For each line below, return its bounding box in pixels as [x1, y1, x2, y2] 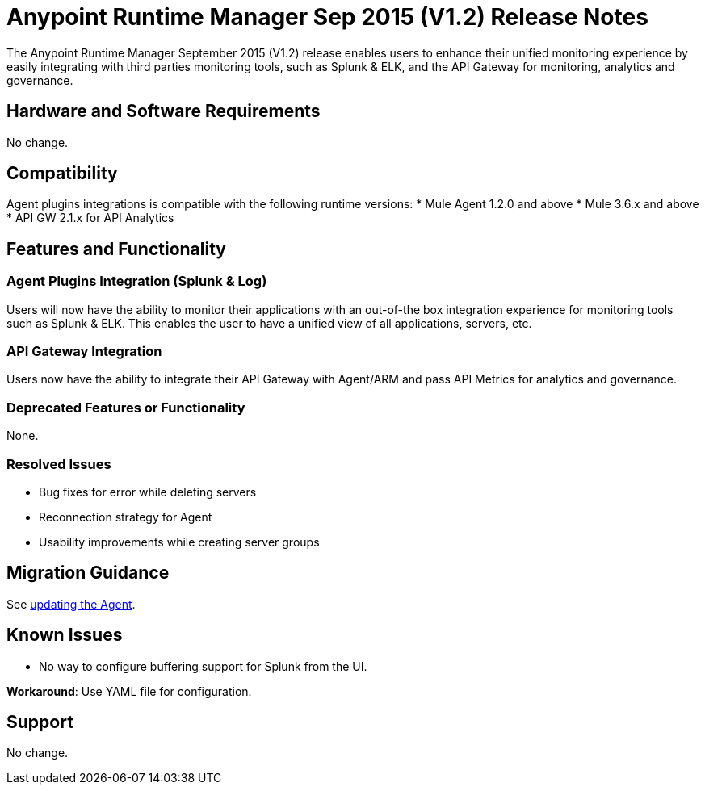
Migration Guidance [6, 563, 170, 584]
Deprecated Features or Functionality [6, 399, 245, 416]
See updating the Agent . [6, 596, 136, 611]
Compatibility [6, 163, 118, 184]
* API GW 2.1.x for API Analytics [6, 211, 174, 225]
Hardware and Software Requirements [6, 101, 321, 122]
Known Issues [6, 625, 123, 646]
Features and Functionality [6, 238, 226, 259]
